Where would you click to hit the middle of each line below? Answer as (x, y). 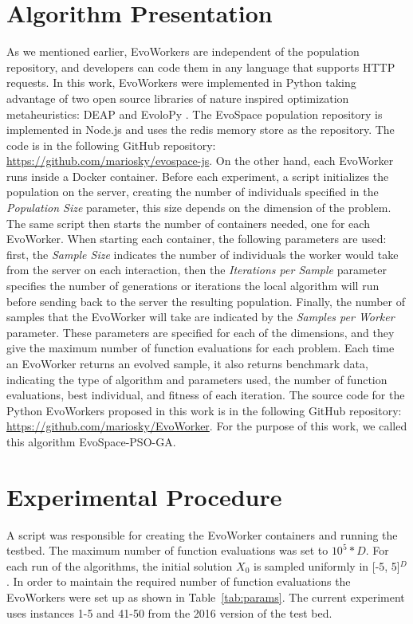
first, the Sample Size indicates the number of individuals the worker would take (203, 254)
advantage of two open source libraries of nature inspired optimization (178, 98)
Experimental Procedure (144, 496)
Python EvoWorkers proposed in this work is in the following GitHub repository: (204, 410)
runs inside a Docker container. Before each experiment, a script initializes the (198, 176)
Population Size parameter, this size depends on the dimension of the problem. (199, 208)
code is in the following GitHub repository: (111, 145)
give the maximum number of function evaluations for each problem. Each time (201, 348)
